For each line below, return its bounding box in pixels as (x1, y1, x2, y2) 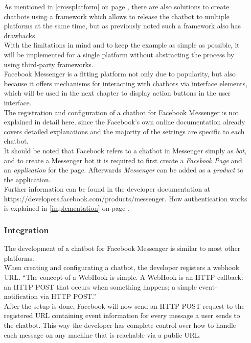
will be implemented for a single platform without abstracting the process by (4, 49, 234, 59)
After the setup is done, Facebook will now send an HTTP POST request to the (4, 300, 245, 311)
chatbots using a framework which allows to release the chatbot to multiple (4, 11, 229, 21)
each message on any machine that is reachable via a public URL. (4, 329, 201, 340)
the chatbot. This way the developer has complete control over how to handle (4, 320, 236, 330)
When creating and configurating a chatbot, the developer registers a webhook (4, 262, 239, 272)
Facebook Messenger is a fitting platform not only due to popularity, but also (4, 69, 236, 79)
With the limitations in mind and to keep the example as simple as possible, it (4, 40, 240, 50)
